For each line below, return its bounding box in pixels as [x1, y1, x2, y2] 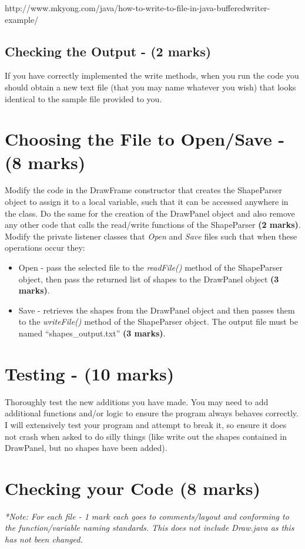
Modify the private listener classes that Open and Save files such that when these [5, 230, 297, 242]
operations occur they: [5, 241, 85, 254]
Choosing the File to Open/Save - [5, 127, 285, 151]
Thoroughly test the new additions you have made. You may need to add [5, 395, 269, 407]
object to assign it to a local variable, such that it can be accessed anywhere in [5, 196, 289, 208]
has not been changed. [5, 533, 83, 545]
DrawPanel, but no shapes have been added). [5, 442, 167, 454]
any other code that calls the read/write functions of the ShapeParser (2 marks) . [5, 218, 301, 231]
